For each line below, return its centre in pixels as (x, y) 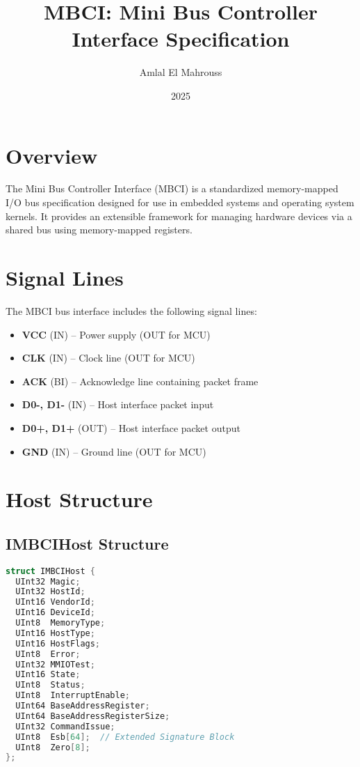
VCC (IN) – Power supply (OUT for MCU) (116, 334)
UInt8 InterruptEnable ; (73, 696)
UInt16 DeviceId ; (55, 613)
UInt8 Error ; (48, 654)
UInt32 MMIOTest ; (55, 664)
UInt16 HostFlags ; (58, 643)
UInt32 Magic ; (48, 581)
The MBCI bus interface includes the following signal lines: (131, 310)
